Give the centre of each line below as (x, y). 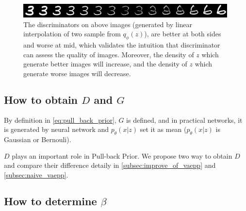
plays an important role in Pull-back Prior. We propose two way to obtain (122, 155)
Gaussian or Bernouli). (38, 139)
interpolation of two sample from (72, 34)
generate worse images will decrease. (77, 73)
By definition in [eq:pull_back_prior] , (60, 120)
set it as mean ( (163, 129)
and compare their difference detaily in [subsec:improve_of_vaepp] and (110, 165)
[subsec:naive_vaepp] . (36, 174)
